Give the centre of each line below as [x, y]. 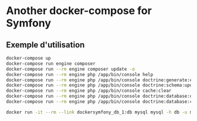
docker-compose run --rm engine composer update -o [70, 69]
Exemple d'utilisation [45, 45]
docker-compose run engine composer [51, 63]
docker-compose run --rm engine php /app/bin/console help [80, 74]
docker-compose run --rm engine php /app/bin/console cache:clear [89, 91]
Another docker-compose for [79, 11]
